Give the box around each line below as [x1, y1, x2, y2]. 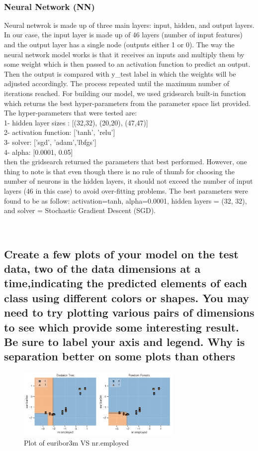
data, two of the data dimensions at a [4, 261, 201, 276]
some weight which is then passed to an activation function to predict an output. [4, 59, 251, 69]
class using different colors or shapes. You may [4, 290, 249, 305]
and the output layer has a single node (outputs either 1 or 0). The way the [4, 39, 235, 49]
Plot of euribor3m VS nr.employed [24, 437, 129, 448]
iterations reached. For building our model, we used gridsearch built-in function [4, 88, 246, 98]
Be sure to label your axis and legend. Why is [4, 334, 245, 349]
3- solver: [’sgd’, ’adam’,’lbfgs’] [4, 136, 96, 147]
